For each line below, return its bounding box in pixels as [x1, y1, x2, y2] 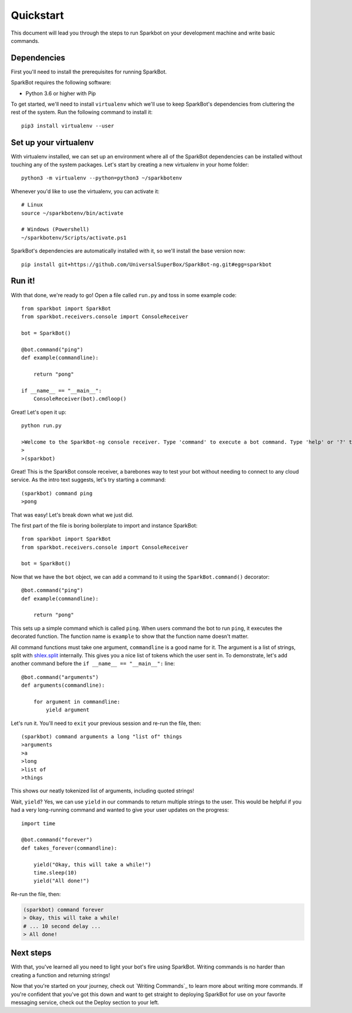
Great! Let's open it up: [11, 408, 67, 416]
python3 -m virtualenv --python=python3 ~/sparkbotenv [21, 175, 182, 181]
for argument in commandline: [33, 698, 120, 705]
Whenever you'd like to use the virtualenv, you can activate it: [11, 188, 160, 195]
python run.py [21, 422, 62, 428]
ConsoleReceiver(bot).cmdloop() [33, 396, 127, 402]
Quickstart [11, 9, 65, 22]
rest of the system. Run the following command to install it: [11, 109, 153, 116]
